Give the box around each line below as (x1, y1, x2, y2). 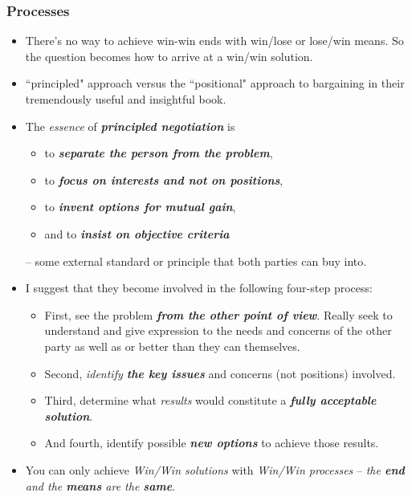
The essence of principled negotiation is (25, 117, 235, 134)
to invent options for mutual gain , (44, 198, 236, 215)
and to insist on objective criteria (44, 225, 230, 242)
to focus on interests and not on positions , (44, 171, 284, 188)
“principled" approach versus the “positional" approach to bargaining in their (25, 75, 405, 92)
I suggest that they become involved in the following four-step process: (25, 279, 373, 296)
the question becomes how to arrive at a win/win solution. (25, 47, 313, 64)
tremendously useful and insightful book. (25, 91, 226, 107)
